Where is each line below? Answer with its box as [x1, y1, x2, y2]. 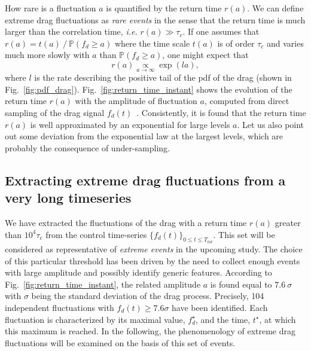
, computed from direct [204, 94, 289, 107]
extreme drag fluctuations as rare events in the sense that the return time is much [5, 13, 306, 26]
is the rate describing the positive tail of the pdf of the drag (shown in [34, 71, 292, 84]
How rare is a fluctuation [5, 2, 96, 14]
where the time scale [114, 36, 190, 49]
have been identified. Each [172, 301, 268, 313]
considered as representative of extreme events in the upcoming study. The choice [5, 242, 303, 255]
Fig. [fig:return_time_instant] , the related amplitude [5, 277, 201, 290]
